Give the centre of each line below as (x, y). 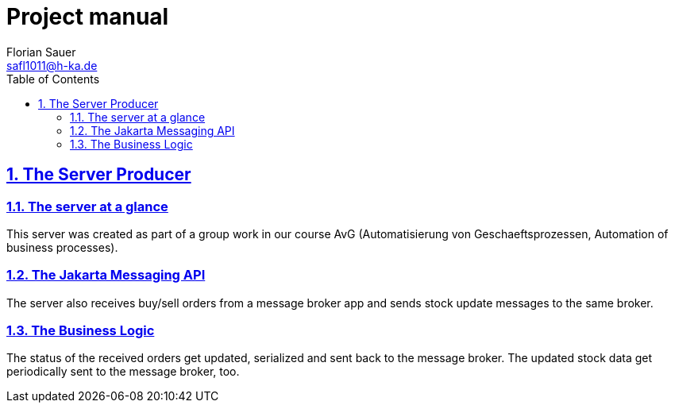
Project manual (88, 17)
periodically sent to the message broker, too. (123, 372)
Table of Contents (53, 79)
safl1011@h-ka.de (52, 65)
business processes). (62, 247)
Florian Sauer (41, 52)
